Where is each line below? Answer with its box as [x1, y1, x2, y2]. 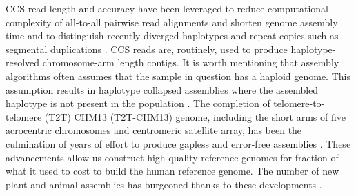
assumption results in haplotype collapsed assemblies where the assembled [6, 82, 319, 97]
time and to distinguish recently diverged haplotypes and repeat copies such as [6, 28, 339, 43]
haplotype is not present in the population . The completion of [6, 96, 270, 110]
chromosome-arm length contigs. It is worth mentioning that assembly [42, 55, 339, 70]
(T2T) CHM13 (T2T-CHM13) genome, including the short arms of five [44, 109, 346, 124]
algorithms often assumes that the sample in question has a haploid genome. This [6, 68, 350, 83]
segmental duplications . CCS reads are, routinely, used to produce [6, 41, 288, 56]
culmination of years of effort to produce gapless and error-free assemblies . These [6, 136, 351, 150]
